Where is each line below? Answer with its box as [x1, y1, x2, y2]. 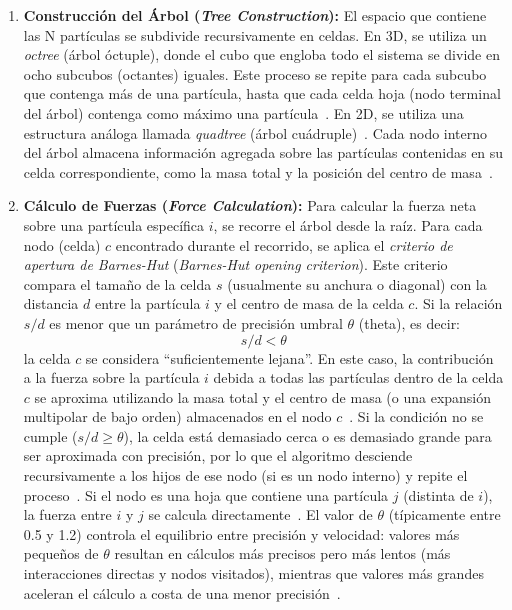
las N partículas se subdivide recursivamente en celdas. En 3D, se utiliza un [23, 24, 487, 45]
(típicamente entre [388, 504, 501, 525]
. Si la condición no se [349, 406, 484, 427]
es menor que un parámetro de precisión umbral [49, 312, 343, 333]
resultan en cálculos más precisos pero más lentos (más [114, 543, 451, 564]
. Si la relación [414, 293, 503, 314]
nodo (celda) [23, 234, 101, 255]
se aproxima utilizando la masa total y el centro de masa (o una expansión [34, 386, 492, 407]
